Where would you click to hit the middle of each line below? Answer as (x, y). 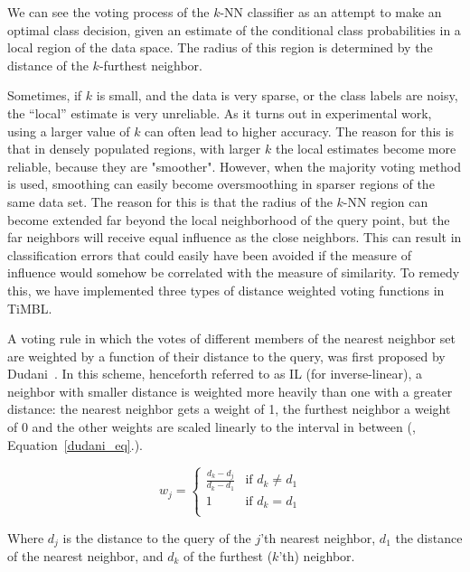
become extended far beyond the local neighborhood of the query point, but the (229, 219)
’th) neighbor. (317, 555)
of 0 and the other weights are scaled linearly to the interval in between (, (211, 427)
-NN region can (385, 201)
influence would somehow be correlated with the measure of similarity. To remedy (234, 272)
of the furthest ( (228, 555)
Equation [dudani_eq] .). (75, 444)
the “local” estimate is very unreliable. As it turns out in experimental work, (220, 113)
